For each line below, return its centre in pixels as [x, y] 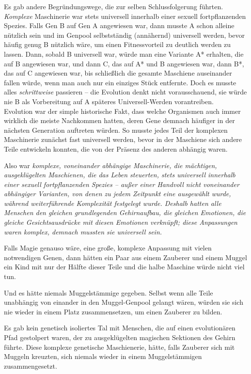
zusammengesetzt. [31, 366]
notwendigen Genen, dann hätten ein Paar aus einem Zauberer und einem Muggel [125, 257]
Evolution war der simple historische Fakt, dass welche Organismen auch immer [122, 111]
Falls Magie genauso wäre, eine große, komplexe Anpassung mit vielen [108, 248]
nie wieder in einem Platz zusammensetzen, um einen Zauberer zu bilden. [113, 311]
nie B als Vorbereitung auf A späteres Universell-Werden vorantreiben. [109, 101]
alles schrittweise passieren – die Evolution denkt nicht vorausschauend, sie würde [125, 92]
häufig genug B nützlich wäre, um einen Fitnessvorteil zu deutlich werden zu [118, 44]
